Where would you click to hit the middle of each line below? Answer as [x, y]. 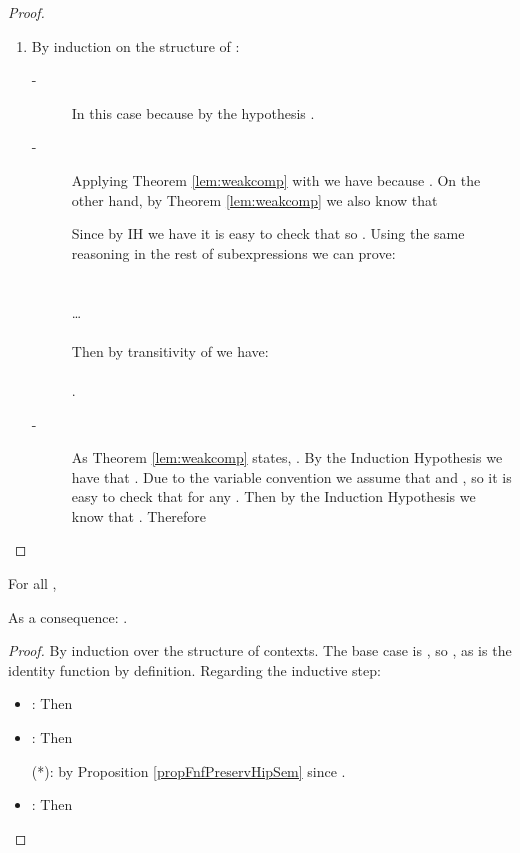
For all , [32, 583]
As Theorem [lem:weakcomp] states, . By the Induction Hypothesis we [287, 457]
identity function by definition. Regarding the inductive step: [194, 669]
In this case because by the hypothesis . [193, 112]
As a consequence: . [68, 616]
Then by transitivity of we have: [170, 350]
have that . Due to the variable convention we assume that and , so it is [291, 476]
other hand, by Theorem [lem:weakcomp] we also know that [254, 199]
